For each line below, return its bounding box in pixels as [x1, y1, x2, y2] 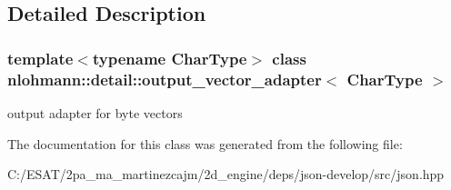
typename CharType [92, 46, 247, 69]
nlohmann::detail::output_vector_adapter [7, 67, 322, 90]
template [7, 46, 74, 69]
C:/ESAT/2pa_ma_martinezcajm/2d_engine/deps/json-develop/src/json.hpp [7, 165, 445, 184]
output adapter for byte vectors [7, 103, 183, 122]
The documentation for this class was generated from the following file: [7, 134, 403, 153]
